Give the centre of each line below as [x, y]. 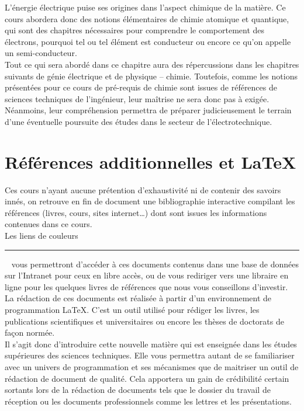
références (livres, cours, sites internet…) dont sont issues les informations [136, 212]
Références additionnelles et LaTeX [151, 161]
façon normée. [30, 332]
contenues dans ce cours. [49, 224]
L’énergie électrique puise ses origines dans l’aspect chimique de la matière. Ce [145, 7]
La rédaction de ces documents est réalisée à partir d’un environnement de [138, 298]
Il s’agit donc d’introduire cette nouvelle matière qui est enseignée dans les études [151, 344]
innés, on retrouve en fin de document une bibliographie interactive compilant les [150, 201]
